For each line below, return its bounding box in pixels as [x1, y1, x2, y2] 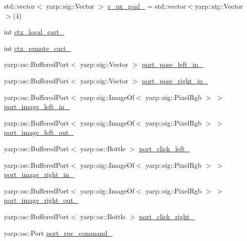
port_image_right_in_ [4, 169, 74, 179]
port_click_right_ [139, 211, 195, 221]
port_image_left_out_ [4, 127, 74, 137]
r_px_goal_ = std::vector [108, 1, 186, 11]
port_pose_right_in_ [142, 75, 208, 85]
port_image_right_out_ [4, 195, 79, 205]
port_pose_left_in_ [142, 59, 203, 69]
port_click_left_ [139, 143, 190, 153]
